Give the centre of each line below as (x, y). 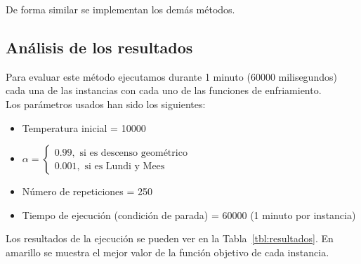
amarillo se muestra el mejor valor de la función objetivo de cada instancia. (168, 252)
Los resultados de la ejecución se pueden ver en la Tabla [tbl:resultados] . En (170, 238)
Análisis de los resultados (99, 47)
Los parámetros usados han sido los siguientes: (106, 104)
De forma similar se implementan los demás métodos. (120, 9)
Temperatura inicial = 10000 (84, 127)
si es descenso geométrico (133, 153)
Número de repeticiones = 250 (87, 191)
